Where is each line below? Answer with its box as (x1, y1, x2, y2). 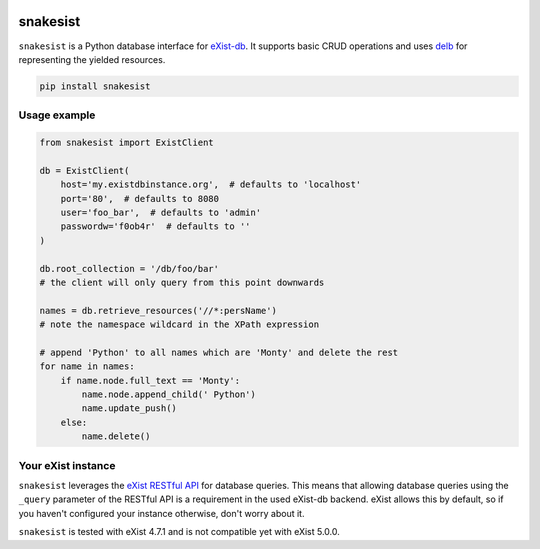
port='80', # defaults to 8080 (60, 193, 220, 204)
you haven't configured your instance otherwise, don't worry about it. (18, 507, 305, 519)
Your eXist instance (18, 458, 116, 472)
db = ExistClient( (39, 165, 130, 176)
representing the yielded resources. (18, 53, 166, 65)
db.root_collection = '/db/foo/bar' (39, 263, 220, 274)
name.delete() (81, 431, 151, 442)
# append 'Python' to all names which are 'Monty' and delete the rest (39, 346, 399, 358)
